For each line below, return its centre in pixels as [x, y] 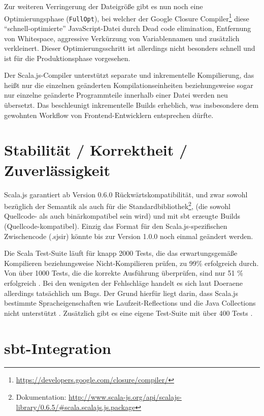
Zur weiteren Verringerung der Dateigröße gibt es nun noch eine [104, 6]
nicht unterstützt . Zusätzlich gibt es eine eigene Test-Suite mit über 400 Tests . [128, 313]
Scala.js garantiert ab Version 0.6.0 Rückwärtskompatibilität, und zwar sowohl [126, 194]
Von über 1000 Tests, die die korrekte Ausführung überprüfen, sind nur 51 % [124, 273]
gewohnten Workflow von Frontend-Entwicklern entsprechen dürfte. [109, 115]
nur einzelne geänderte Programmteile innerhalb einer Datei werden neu [116, 95]
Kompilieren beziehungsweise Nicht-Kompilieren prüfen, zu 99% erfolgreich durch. [131, 263]
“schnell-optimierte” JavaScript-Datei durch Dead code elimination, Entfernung [128, 28]
